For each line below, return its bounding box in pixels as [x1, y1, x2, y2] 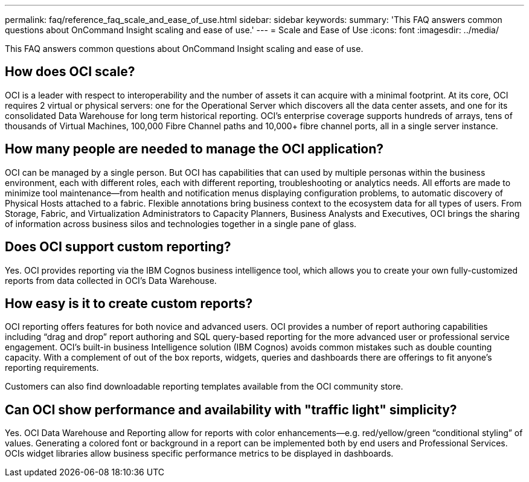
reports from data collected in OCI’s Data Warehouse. [5, 275, 217, 286]
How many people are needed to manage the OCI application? [5, 141, 384, 157]
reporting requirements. [5, 362, 99, 373]
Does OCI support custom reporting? [5, 239, 231, 255]
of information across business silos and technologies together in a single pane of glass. [5, 218, 357, 229]
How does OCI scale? [5, 64, 135, 80]
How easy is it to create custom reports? [5, 295, 253, 311]
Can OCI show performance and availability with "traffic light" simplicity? [5, 402, 457, 417]
